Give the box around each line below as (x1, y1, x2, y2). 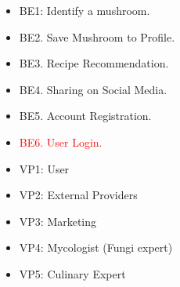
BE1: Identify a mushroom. (19, 2, 150, 18)
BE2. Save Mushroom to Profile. (19, 28, 175, 45)
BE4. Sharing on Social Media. (19, 81, 167, 97)
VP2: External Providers (19, 187, 138, 203)
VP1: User (19, 160, 70, 176)
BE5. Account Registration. (19, 107, 152, 124)
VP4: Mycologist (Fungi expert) (19, 239, 173, 256)
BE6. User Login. (19, 133, 103, 150)
